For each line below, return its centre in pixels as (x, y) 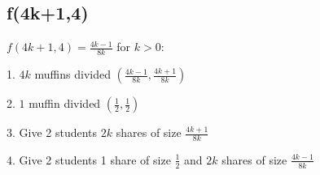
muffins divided (72, 74)
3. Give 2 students (52, 132)
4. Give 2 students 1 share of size (89, 159)
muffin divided (65, 103)
